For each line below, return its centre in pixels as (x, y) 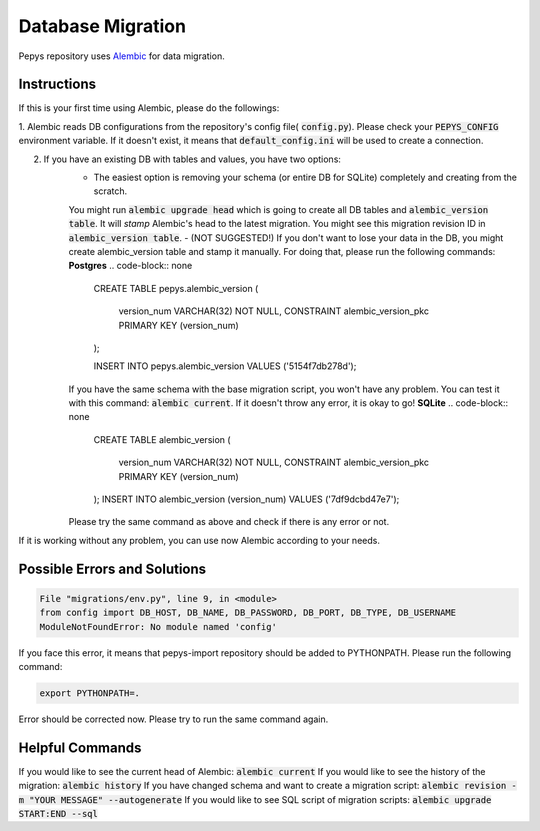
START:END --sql (58, 814)
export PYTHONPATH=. (89, 693)
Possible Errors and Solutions (112, 568)
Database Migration (102, 26)
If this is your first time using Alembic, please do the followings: (149, 108)
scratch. (110, 191)
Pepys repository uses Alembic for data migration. (121, 56)
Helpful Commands (80, 747)
